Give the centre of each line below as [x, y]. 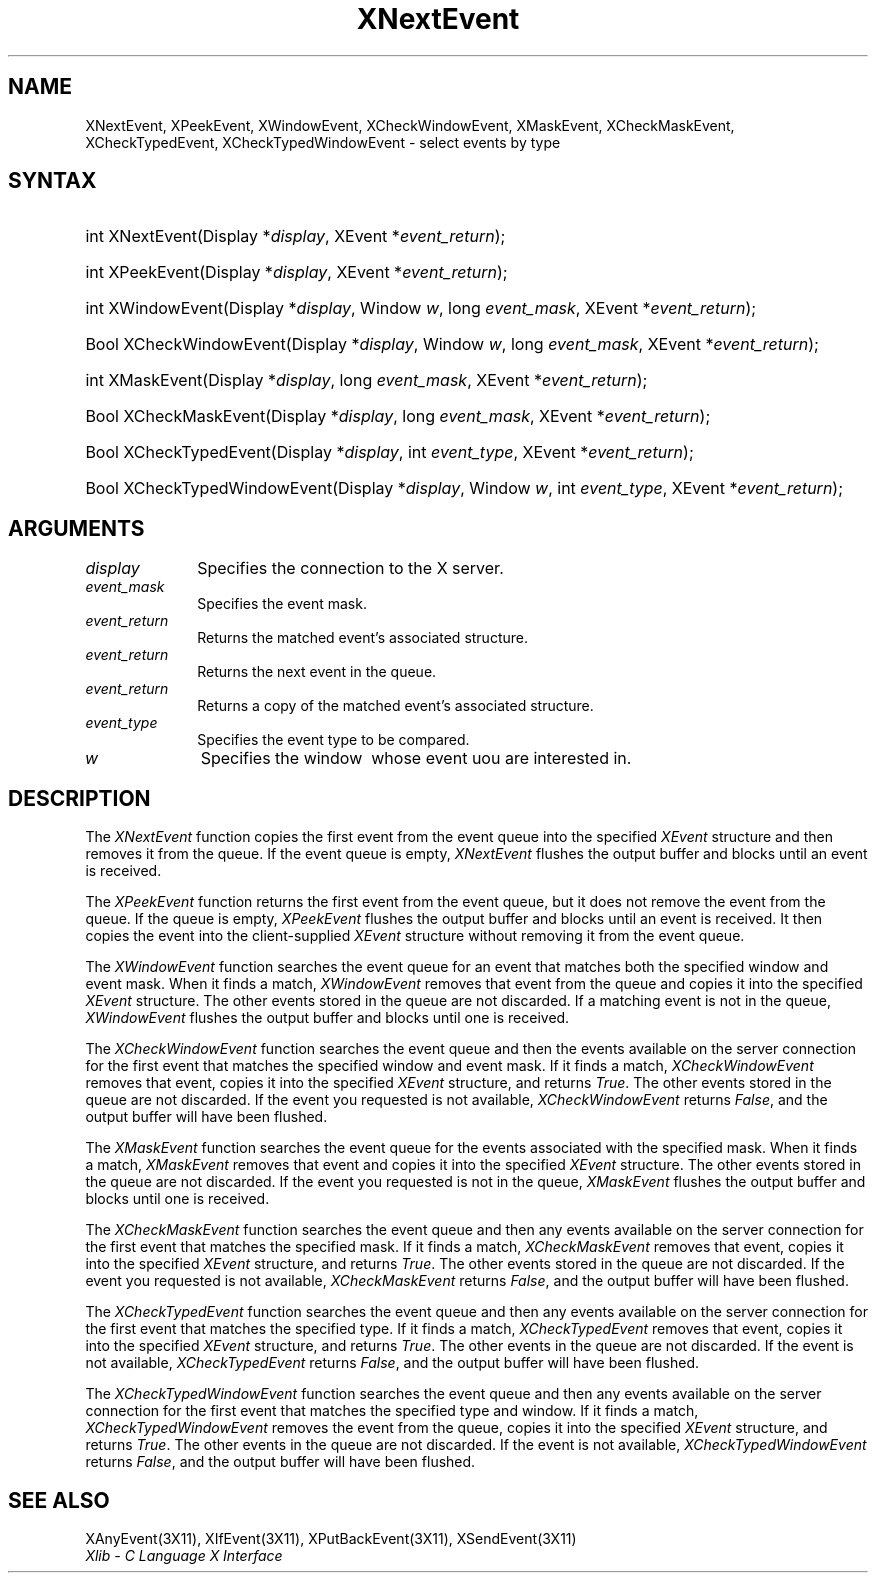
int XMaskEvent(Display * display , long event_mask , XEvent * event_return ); [366, 380]
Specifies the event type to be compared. [333, 740]
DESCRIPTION [79, 798]
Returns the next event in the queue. [317, 672]
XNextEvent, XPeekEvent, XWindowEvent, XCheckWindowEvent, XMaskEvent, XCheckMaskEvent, [410, 125]
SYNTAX [52, 181]
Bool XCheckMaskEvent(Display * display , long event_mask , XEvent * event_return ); [398, 416]
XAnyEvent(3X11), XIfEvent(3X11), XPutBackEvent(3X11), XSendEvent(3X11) [331, 1538]
